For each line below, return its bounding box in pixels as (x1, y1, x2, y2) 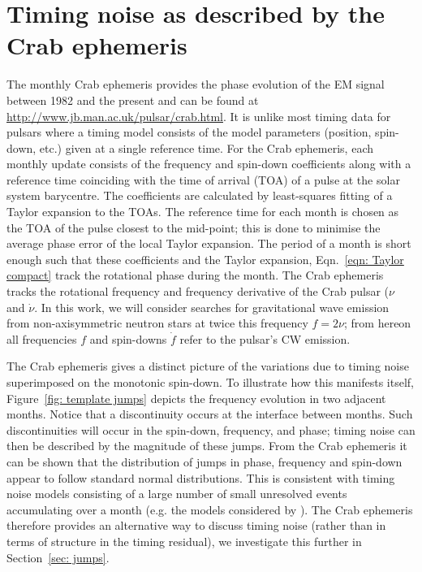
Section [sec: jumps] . (6, 548, 110, 565)
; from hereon (344, 314, 411, 331)
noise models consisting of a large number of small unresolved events (6, 485, 347, 502)
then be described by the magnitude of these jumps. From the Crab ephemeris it (6, 437, 407, 454)
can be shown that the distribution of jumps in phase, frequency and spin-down (6, 453, 403, 470)
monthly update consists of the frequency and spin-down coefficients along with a (6, 155, 411, 172)
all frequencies (6, 330, 77, 347)
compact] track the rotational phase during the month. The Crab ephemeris (6, 266, 384, 284)
